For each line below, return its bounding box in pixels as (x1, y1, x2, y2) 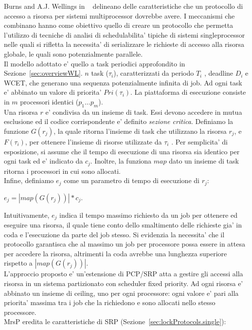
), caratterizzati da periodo (113, 68, 194, 78)
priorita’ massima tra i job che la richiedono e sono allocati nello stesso (4, 297, 216, 308)
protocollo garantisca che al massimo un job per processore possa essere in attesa (4, 239, 245, 249)
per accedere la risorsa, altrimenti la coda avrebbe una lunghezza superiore (4, 248, 227, 258)
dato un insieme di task (169, 156, 239, 166)
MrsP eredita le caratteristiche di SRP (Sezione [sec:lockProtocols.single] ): (4, 316, 226, 327)
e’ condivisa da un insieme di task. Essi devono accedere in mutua (45, 106, 242, 117)
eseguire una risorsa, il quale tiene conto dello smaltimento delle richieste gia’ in (4, 220, 242, 230)
